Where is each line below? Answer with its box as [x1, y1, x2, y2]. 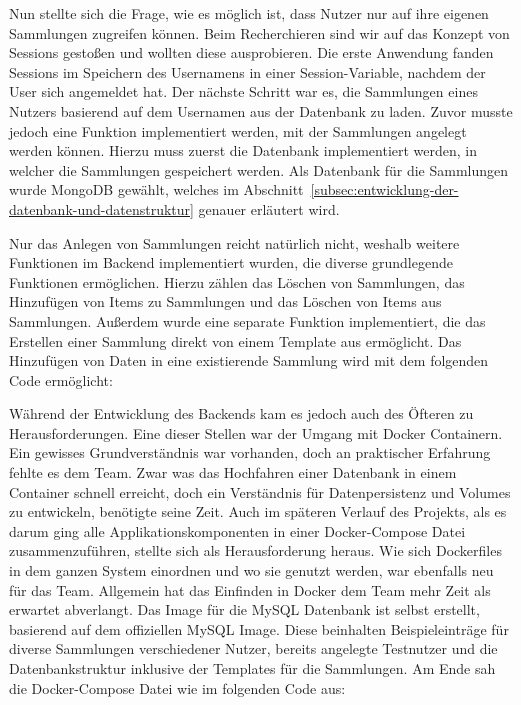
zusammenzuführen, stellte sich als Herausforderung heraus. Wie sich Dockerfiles [9, 540, 502, 561]
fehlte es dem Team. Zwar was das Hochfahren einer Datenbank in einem [9, 462, 457, 483]
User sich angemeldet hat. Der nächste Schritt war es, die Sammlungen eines [9, 81, 478, 102]
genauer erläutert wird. [198, 198, 340, 219]
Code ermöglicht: [9, 369, 113, 390]
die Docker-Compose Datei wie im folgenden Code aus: [9, 677, 346, 698]
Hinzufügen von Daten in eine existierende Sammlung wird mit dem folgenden [9, 350, 489, 371]
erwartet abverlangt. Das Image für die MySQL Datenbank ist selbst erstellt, [9, 599, 480, 620]
